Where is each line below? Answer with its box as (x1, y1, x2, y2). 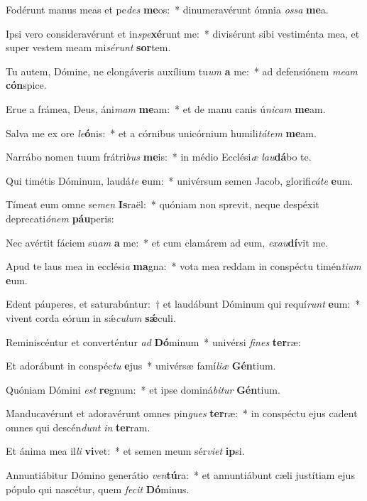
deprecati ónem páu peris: (6, 210, 114, 225)
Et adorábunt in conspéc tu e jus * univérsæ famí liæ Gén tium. (6, 358, 276, 373)
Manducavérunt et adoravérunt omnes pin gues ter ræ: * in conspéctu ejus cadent (6, 406, 358, 421)
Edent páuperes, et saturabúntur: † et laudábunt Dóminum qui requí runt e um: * (6, 296, 361, 311)
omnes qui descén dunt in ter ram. (6, 419, 150, 434)
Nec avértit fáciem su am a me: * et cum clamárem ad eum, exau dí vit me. (6, 235, 329, 249)
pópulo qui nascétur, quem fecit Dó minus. (6, 481, 190, 496)
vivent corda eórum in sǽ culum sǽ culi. (6, 310, 176, 325)
